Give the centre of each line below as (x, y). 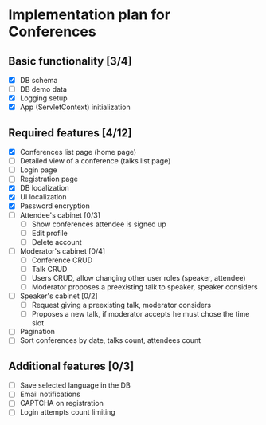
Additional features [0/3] (71, 366)
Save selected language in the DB (75, 385)
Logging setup (43, 98)
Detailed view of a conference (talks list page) (95, 161)
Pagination (37, 332)
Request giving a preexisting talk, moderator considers (121, 305)
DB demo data (43, 89)
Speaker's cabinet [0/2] (59, 296)
